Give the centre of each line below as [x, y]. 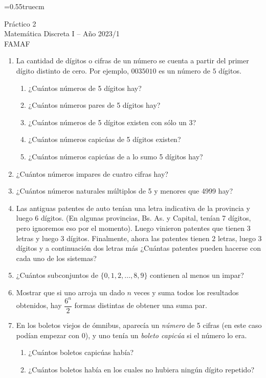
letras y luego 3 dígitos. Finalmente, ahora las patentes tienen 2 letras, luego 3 [139, 238]
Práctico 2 [20, 23]
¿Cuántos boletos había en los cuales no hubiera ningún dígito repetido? [141, 369]
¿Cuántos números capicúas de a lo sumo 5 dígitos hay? [116, 156]
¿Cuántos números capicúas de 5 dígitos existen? [105, 139]
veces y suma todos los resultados [186, 292]
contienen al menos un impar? [197, 275]
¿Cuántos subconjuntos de [57, 275]
